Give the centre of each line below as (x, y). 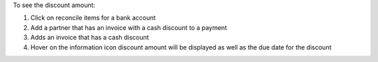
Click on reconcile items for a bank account (93, 18)
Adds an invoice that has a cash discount (90, 38)
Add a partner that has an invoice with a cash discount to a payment (129, 27)
